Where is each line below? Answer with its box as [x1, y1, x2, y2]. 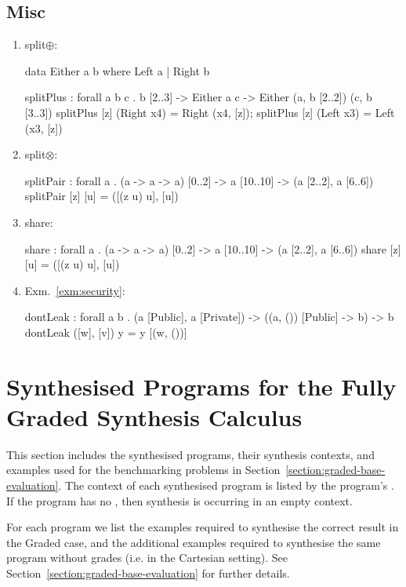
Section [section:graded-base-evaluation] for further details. [6, 564, 290, 581]
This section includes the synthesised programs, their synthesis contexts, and [6, 446, 375, 462]
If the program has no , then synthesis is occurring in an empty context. [6, 492, 353, 509]
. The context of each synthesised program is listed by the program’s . [58, 477, 394, 494]
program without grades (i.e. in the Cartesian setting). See [6, 549, 288, 566]
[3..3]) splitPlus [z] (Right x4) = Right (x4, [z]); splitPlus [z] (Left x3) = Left [24, 104, 395, 120]
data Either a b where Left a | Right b [24, 62, 210, 78]
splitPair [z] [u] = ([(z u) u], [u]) [24, 188, 179, 204]
